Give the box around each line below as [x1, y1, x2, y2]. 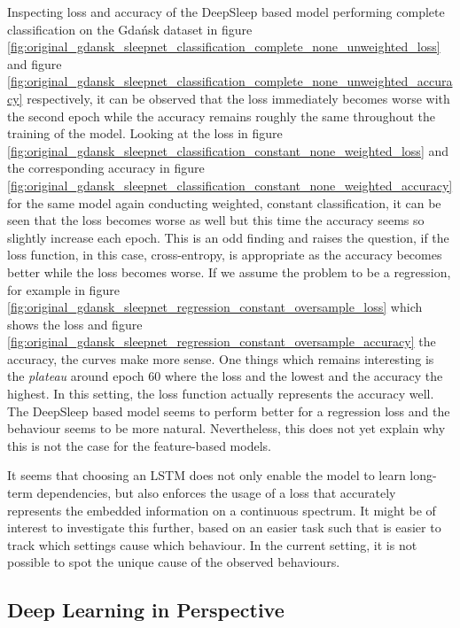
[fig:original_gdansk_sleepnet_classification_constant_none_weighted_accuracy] [7, 175, 453, 194]
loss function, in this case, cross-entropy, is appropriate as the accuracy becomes [7, 245, 442, 264]
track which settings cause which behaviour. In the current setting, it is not [7, 535, 417, 554]
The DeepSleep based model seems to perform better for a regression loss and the [7, 401, 450, 420]
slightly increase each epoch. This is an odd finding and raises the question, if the [7, 228, 449, 246]
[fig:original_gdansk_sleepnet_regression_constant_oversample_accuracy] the [7, 332, 436, 351]
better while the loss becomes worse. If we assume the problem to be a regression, [7, 262, 451, 281]
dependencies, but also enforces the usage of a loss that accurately [36, 484, 396, 502]
